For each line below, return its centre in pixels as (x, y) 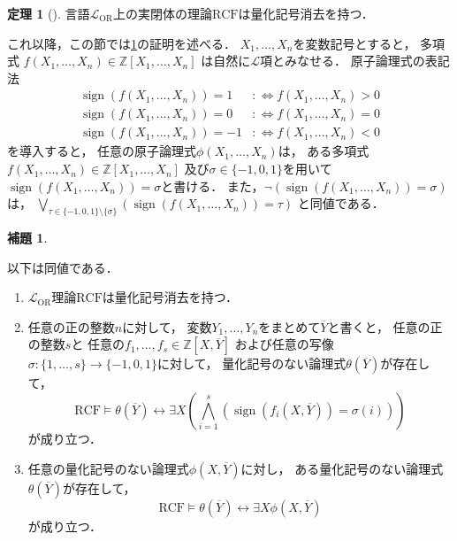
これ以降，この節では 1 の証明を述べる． (122, 43)
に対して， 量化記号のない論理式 (251, 363)
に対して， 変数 (167, 326)
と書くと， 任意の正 (385, 326)
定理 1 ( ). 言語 (49, 13)
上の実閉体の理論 (162, 13)
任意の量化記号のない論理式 (108, 468)
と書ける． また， (213, 185)
